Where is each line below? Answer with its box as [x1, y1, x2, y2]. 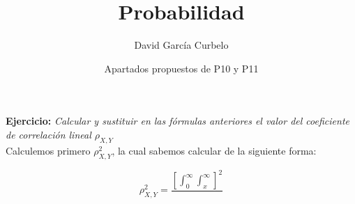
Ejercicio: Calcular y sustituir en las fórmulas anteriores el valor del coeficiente [6, 113, 349, 128]
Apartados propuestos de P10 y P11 [104, 61, 259, 75]
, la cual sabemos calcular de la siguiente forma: [112, 143, 317, 157]
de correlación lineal [6, 127, 91, 141]
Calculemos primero [6, 143, 91, 157]
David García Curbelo [134, 38, 229, 52]
